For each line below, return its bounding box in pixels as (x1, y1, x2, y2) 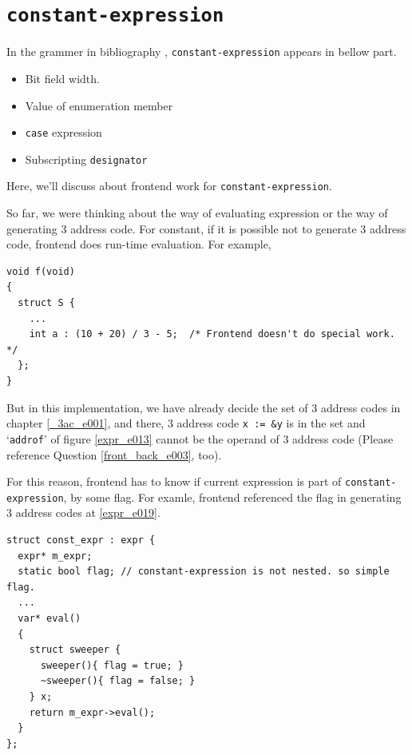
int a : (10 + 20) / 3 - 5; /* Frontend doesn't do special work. (29, 328, 395, 340)
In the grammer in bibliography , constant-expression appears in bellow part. (6, 43, 397, 60)
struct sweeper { (29, 644, 121, 656)
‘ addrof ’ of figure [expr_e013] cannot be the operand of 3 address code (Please (6, 430, 394, 447)
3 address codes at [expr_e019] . (6, 504, 160, 521)
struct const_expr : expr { (6, 534, 156, 546)
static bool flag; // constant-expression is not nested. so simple (18, 566, 390, 578)
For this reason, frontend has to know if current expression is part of (6, 473, 342, 490)
